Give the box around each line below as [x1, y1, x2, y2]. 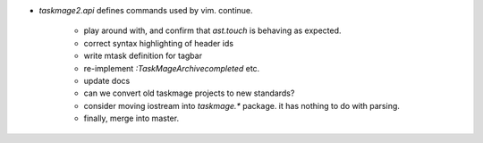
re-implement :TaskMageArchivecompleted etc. [83, 63, 260, 73]
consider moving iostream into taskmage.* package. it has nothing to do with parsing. [83, 100, 400, 111]
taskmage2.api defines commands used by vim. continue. [38, 5, 254, 15]
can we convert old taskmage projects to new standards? [83, 88, 295, 98]
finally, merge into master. [83, 113, 179, 124]
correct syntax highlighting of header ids [83, 38, 234, 48]
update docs [83, 75, 131, 86]
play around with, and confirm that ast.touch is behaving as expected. [83, 25, 342, 36]
